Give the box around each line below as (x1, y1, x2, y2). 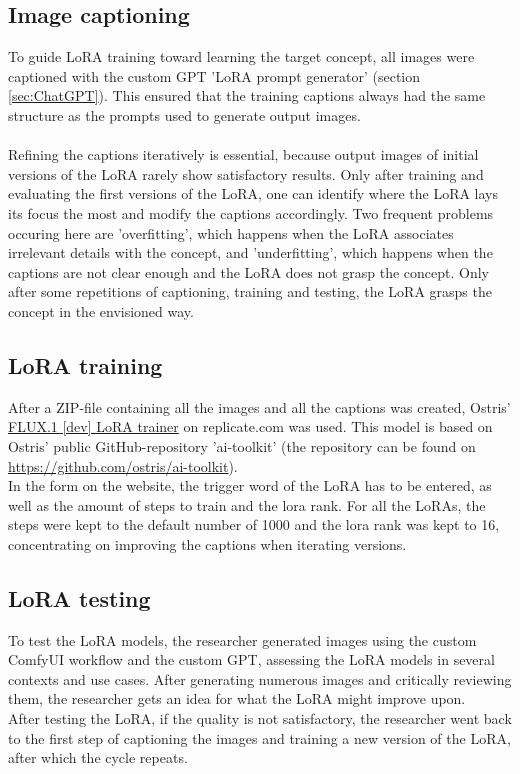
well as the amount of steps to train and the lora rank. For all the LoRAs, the (8, 494, 486, 515)
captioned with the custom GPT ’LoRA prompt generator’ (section (8, 65, 421, 86)
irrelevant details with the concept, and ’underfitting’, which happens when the (8, 242, 493, 263)
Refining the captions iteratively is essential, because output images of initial (8, 144, 479, 165)
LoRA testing (8, 582, 151, 613)
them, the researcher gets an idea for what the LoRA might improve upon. (8, 688, 466, 709)
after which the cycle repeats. (8, 747, 188, 768)
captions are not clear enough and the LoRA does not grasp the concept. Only (8, 261, 490, 282)
